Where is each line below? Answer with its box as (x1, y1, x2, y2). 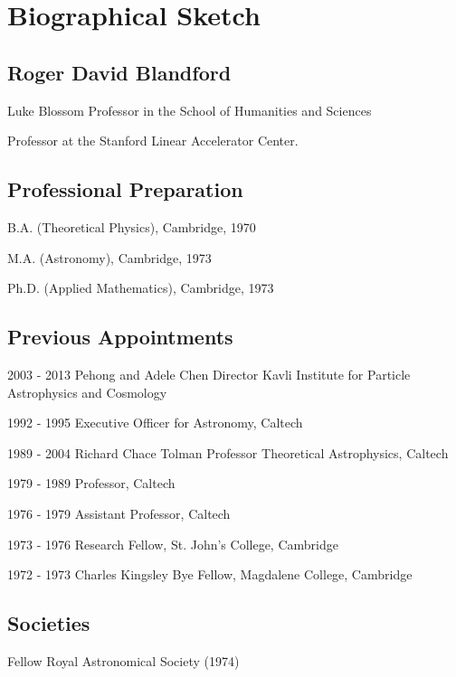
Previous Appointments (7, 323, 233, 351)
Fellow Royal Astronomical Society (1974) (7, 651, 240, 670)
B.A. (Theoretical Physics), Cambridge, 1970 (7, 217, 256, 236)
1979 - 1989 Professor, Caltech (7, 474, 176, 493)
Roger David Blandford (7, 58, 232, 86)
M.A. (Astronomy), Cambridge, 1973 (7, 248, 212, 267)
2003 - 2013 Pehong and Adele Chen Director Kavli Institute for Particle (7, 364, 411, 383)
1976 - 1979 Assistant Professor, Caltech (7, 503, 231, 522)
